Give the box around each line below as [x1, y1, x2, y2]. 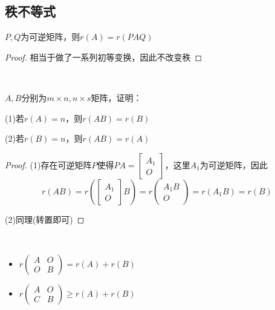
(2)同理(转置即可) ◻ [5, 213, 85, 225]
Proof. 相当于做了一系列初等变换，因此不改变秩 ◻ [5, 50, 202, 63]
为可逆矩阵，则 [21, 30, 80, 43]
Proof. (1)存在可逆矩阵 [5, 158, 92, 171]
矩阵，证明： [91, 91, 142, 104]
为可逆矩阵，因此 [199, 158, 268, 171]
